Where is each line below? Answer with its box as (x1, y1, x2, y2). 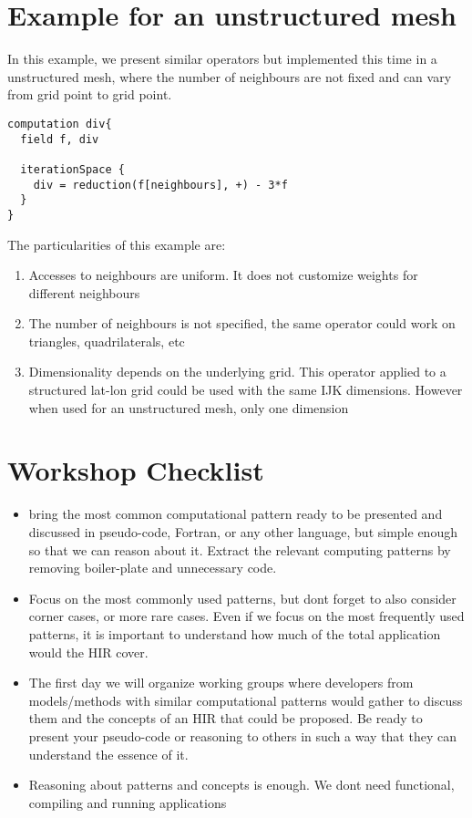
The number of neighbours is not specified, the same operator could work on (28, 314, 456, 333)
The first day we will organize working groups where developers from (28, 673, 414, 692)
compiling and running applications (28, 792, 227, 812)
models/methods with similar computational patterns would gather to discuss (28, 690, 463, 709)
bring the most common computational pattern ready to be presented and (28, 504, 443, 523)
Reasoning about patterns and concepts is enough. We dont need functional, (28, 775, 455, 794)
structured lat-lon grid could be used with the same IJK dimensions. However (28, 380, 463, 399)
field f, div (20, 132, 99, 146)
